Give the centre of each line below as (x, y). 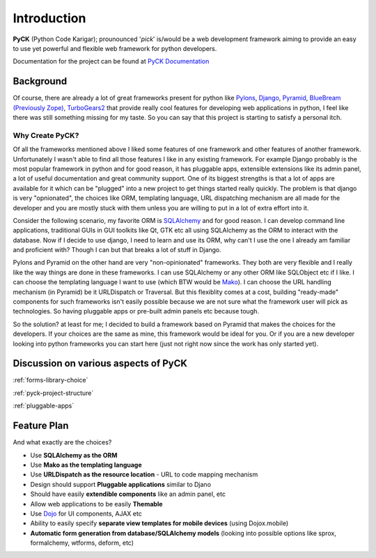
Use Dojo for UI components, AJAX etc (86, 513)
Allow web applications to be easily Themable (96, 504)
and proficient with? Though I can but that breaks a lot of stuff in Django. (117, 250)
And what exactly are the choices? (62, 442)
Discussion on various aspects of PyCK (100, 363)
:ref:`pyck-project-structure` (53, 393)
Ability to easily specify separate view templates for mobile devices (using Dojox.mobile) (159, 523)
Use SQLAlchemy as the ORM (74, 455)
